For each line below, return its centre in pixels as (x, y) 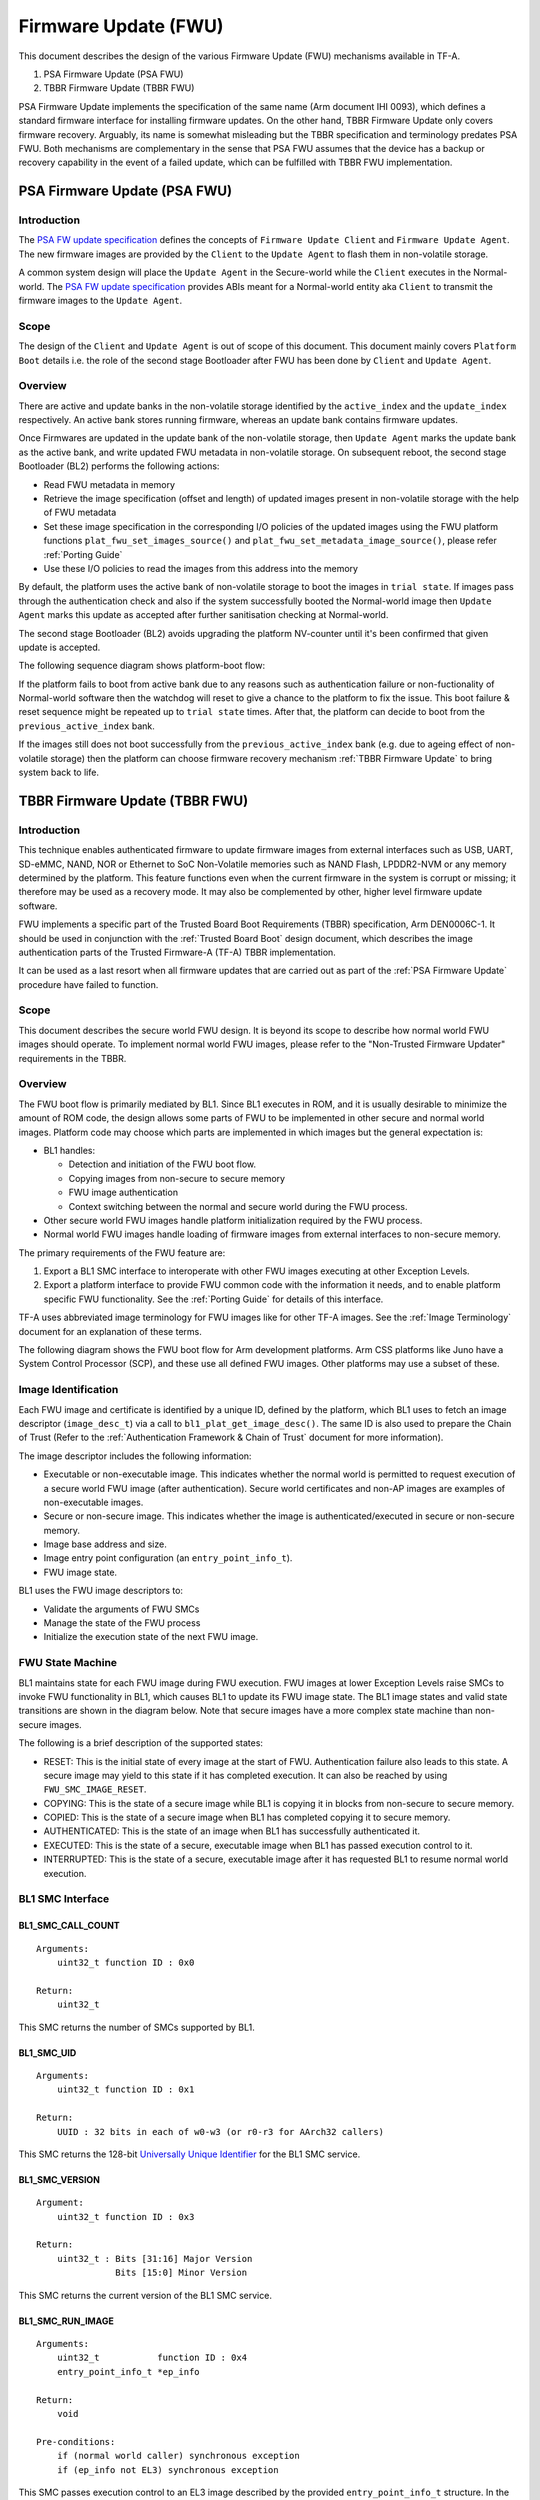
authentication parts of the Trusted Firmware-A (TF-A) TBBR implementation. (177, 952)
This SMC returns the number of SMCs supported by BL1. (136, 2027)
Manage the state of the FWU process (122, 1623)
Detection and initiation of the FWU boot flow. (162, 1164)
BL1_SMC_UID (47, 2052)
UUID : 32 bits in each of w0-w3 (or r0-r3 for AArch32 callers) (220, 2131)
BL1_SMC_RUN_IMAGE (66, 2321)
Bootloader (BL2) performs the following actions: (119, 466)
